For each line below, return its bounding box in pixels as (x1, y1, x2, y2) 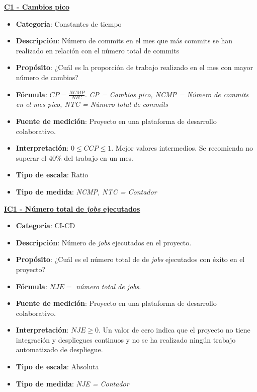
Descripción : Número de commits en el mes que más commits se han (16, 35, 233, 46)
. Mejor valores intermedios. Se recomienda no (111, 143, 253, 153)
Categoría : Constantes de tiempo (16, 18, 122, 29)
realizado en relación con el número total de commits (16, 45, 179, 55)
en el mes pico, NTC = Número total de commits (16, 99, 168, 109)
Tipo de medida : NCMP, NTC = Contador (16, 186, 157, 197)
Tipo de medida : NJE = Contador (16, 378, 129, 388)
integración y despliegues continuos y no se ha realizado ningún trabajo (16, 334, 236, 345)
